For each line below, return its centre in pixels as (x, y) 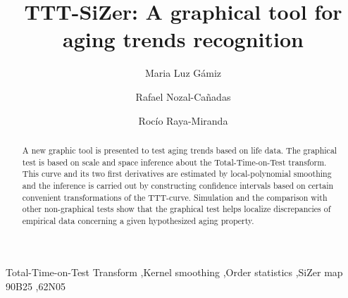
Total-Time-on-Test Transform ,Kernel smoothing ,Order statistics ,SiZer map (174, 272)
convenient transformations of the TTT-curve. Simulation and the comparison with (175, 197)
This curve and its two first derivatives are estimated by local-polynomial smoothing (177, 174)
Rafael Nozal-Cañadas (183, 96)
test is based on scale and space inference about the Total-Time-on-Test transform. (174, 162)
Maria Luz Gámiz (183, 73)
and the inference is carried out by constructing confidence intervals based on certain (178, 185)
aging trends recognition (183, 39)
